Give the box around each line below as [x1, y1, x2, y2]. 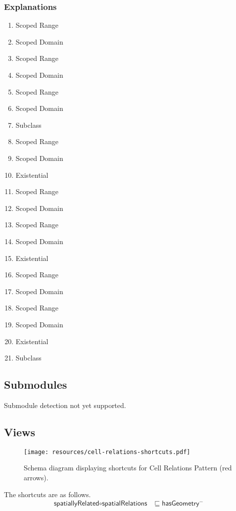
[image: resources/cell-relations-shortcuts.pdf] [24, 448, 190, 456]
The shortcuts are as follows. [4, 489, 91, 499]
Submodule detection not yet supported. [4, 400, 126, 410]
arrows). [24, 472, 48, 482]
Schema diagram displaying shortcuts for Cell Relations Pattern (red [24, 462, 232, 473]
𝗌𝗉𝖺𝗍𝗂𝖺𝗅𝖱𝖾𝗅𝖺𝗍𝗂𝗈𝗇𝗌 [102, 500, 147, 508]
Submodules [4, 377, 67, 392]
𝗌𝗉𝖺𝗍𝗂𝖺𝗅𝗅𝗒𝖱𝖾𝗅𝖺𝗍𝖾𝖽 [53, 500, 99, 508]
